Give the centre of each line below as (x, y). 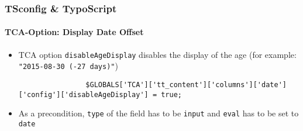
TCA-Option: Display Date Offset (74, 32)
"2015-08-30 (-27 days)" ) (68, 66)
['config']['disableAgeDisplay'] (83, 94)
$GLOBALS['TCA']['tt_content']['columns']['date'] (186, 85)
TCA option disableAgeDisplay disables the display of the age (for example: (157, 54)
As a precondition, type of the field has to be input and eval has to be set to (159, 113)
